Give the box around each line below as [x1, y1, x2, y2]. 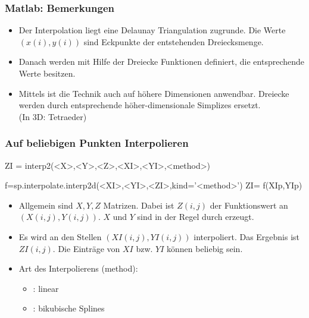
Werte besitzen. [18, 67, 76, 79]
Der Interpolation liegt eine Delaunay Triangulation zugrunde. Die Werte [18, 24, 286, 36]
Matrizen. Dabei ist [103, 199, 174, 211]
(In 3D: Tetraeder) [18, 110, 87, 122]
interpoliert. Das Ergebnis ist [193, 230, 300, 243]
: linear [33, 282, 59, 294]
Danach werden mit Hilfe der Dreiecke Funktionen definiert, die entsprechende [18, 55, 304, 68]
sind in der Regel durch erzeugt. [137, 210, 254, 223]
